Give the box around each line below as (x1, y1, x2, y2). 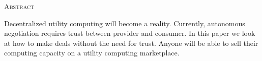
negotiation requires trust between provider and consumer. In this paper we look (4, 28, 255, 38)
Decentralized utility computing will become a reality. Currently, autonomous (4, 18, 245, 28)
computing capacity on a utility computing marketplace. (4, 47, 180, 58)
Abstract (4, 1, 35, 11)
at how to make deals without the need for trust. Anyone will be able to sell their (4, 37, 258, 48)
